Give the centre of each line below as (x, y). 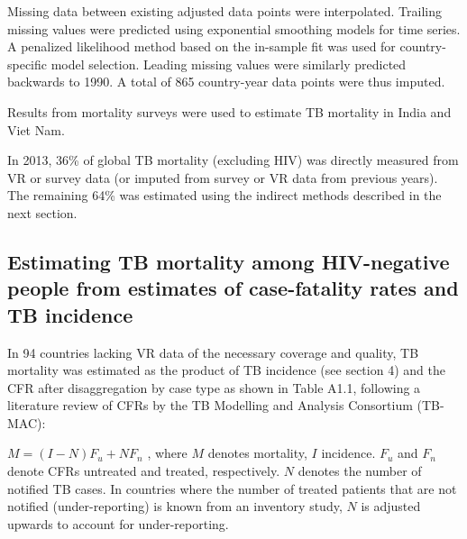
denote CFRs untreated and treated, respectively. (144, 471)
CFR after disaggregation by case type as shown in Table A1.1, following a (214, 387)
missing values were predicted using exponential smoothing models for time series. (234, 28)
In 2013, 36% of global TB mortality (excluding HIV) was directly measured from (233, 160)
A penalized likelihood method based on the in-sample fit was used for (201, 46)
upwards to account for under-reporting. (118, 523)
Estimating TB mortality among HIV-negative (229, 261)
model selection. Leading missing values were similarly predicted (229, 64)
